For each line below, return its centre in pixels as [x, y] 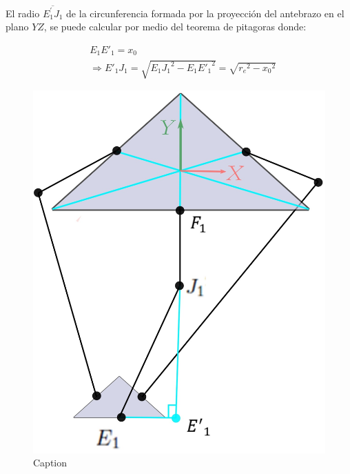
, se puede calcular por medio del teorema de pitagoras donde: [175, 27]
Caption [50, 463]
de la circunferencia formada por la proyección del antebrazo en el [205, 13]
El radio [23, 13]
